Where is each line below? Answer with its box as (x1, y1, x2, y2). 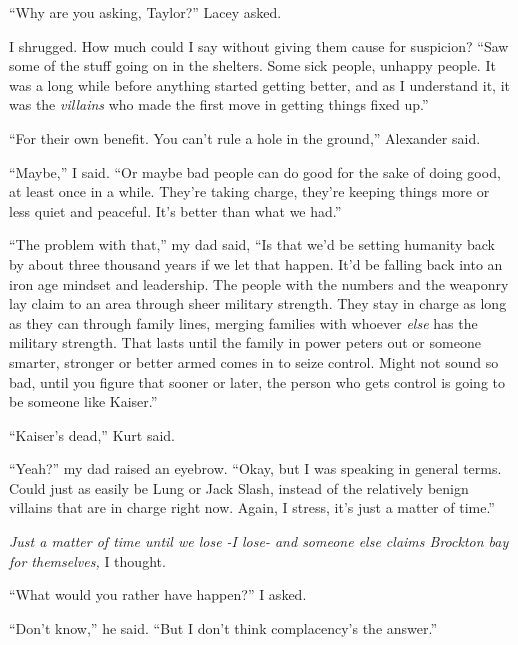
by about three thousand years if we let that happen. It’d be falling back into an (9, 253, 503, 274)
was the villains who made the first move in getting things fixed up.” (9, 94, 429, 115)
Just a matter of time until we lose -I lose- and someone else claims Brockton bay (9, 531, 509, 552)
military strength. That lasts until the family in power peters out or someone (9, 332, 481, 353)
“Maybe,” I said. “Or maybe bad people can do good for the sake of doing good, (9, 161, 501, 182)
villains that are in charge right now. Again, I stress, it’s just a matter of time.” (9, 497, 495, 518)
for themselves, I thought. (9, 550, 166, 571)
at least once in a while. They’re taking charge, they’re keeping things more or (9, 181, 490, 202)
